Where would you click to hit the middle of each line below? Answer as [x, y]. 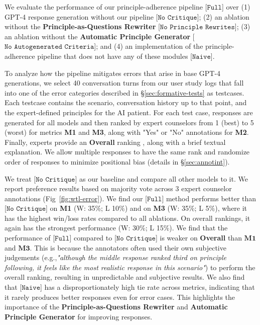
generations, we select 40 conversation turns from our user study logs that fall [124, 83]
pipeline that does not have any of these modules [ [115, 56]
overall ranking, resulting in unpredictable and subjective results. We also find [125, 277]
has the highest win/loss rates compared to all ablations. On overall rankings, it [127, 218]
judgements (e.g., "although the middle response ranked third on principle [115, 257]
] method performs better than [209, 198]
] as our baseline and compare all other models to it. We [161, 178]
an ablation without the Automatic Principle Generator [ [100, 36]
